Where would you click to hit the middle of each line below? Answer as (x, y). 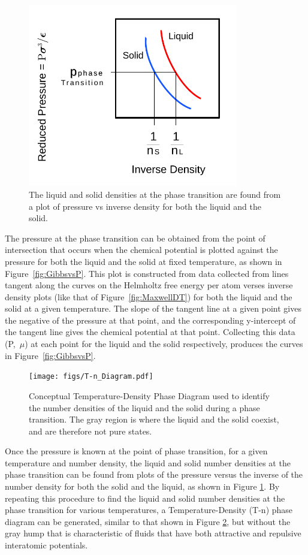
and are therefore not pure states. (90, 431)
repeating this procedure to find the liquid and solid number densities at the (145, 498)
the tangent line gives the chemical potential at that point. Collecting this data (150, 332)
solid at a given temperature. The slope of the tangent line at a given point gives (153, 308)
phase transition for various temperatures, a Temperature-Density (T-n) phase (149, 510)
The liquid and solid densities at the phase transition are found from (155, 194)
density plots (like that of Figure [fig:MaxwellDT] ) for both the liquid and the (149, 296)
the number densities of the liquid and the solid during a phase (144, 407)
